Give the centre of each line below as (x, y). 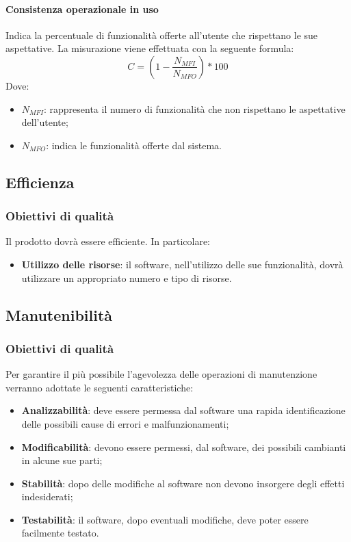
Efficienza (40, 182)
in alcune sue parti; (62, 460)
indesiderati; (47, 496)
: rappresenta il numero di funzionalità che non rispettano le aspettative (194, 108)
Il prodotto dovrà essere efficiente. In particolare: (108, 241)
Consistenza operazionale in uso (82, 9)
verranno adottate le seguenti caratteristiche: (100, 387)
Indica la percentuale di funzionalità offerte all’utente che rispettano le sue (162, 35)
